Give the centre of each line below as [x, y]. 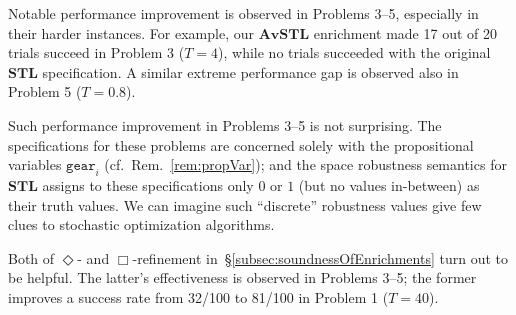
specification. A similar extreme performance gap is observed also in [250, 71]
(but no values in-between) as [389, 184]
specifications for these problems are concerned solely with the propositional [241, 144]
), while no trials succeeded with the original [354, 52]
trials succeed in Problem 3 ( [96, 52]
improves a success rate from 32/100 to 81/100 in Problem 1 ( [198, 296]
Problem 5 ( [45, 91]
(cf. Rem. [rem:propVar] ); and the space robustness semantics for [305, 164]
